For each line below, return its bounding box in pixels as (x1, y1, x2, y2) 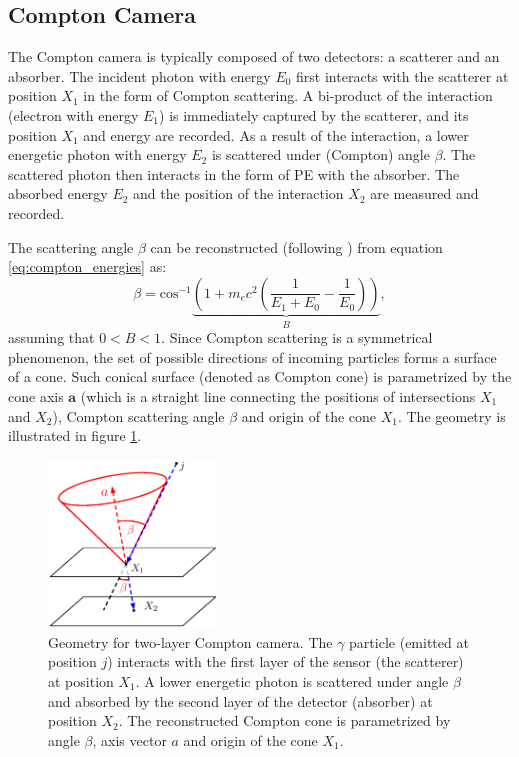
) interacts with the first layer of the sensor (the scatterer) (107, 651, 464, 672)
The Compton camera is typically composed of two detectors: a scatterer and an (8, 46, 500, 67)
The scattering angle (8, 236, 134, 257)
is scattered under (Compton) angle (211, 144, 430, 165)
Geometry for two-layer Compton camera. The (48, 631, 333, 652)
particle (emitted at (349, 631, 469, 652)
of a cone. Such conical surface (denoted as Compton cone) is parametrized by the (8, 366, 512, 387)
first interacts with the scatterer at (296, 65, 509, 86)
